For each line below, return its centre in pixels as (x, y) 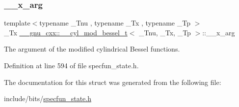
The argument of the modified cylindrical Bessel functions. (92, 49)
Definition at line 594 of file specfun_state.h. (71, 65)
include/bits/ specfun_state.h (48, 98)
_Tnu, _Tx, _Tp (165, 32)
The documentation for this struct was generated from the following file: (113, 82)
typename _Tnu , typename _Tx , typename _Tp (115, 23)
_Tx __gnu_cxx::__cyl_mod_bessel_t (66, 32)
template (17, 23)
